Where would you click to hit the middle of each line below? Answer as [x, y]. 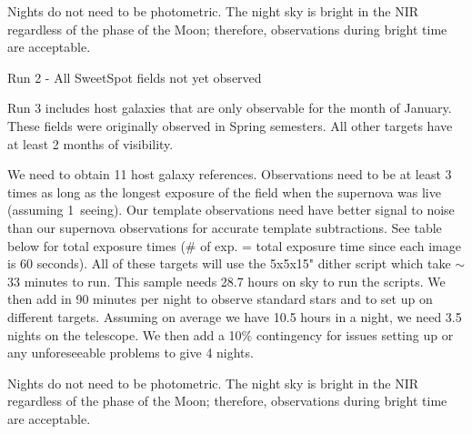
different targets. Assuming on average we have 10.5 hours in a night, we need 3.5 [235, 316]
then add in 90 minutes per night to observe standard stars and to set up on [220, 299]
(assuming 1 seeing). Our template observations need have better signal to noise [231, 210]
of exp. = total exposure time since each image [331, 245]
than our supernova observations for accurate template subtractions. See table [225, 227]
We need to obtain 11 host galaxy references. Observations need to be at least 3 [230, 174]
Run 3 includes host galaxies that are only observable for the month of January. [230, 108]
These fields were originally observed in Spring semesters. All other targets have [230, 125]
